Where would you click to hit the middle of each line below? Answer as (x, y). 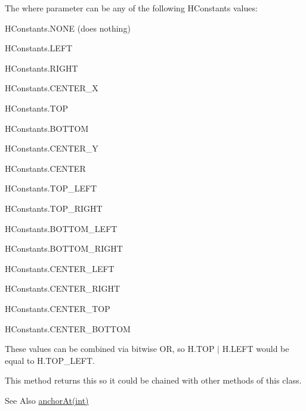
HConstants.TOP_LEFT (51, 188)
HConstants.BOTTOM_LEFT (61, 228)
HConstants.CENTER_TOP (58, 308)
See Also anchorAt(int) (47, 400)
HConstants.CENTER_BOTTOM (68, 328)
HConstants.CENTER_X (52, 88)
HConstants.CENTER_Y (52, 148)
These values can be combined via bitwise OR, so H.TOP (110, 349)
